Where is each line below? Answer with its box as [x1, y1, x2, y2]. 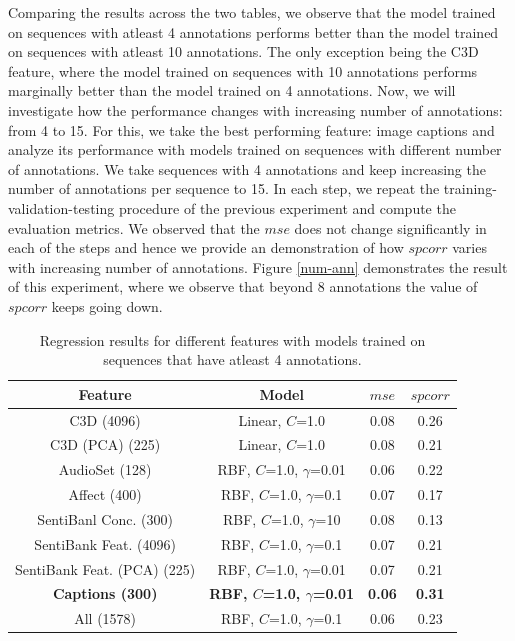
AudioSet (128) [58, 459, 152, 480]
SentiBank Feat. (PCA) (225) [15, 558, 196, 579]
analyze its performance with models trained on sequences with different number [8, 139, 502, 160]
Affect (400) [68, 484, 142, 505]
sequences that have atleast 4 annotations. [103, 349, 362, 370]
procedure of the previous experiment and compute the [118, 197, 456, 218]
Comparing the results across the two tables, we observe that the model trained [8, 2, 496, 22]
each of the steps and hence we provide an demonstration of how [8, 237, 404, 258]
